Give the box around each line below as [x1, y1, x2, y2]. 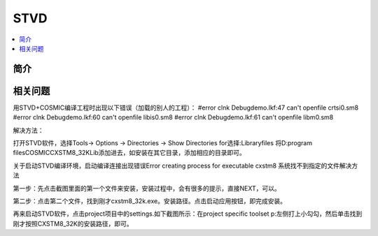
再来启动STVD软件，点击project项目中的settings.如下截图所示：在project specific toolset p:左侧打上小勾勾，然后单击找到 [13, 209, 363, 218]
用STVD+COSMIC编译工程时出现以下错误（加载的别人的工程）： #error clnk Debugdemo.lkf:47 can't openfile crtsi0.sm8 [13, 103, 359, 112]
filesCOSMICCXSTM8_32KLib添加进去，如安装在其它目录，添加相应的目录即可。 [13, 149, 246, 157]
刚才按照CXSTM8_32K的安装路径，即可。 [13, 219, 133, 228]
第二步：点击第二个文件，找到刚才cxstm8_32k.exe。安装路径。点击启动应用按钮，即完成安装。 [13, 196, 287, 205]
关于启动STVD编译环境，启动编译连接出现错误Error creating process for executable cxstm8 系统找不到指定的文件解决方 [13, 161, 358, 170]
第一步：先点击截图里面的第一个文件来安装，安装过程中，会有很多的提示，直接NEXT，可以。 [13, 184, 281, 192]
